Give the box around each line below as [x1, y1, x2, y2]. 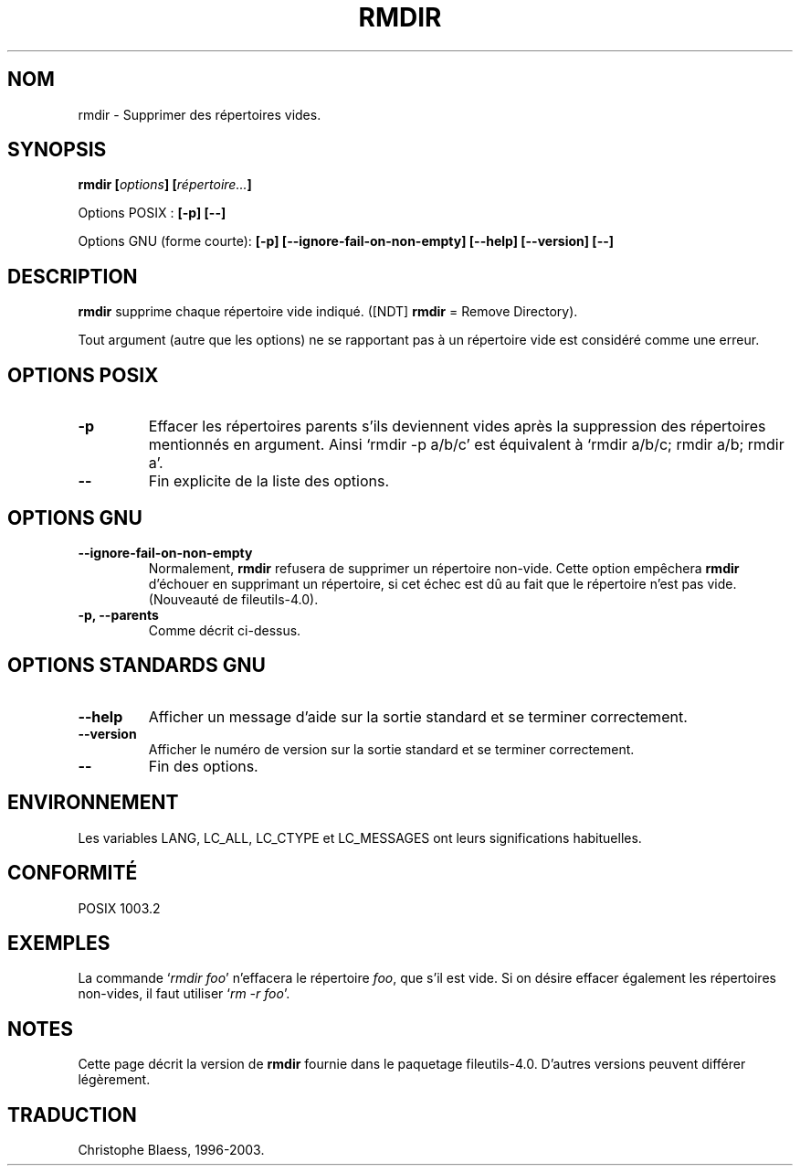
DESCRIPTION [7, 264, 138, 288]
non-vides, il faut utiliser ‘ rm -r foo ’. [78, 986, 290, 1002]
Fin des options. [148, 756, 258, 775]
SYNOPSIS [7, 138, 107, 162]
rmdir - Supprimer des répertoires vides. [78, 106, 321, 123]
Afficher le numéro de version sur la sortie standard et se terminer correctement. [148, 741, 635, 757]
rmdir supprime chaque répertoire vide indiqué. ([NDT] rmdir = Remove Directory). [78, 304, 578, 320]
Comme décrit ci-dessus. [148, 622, 301, 638]
